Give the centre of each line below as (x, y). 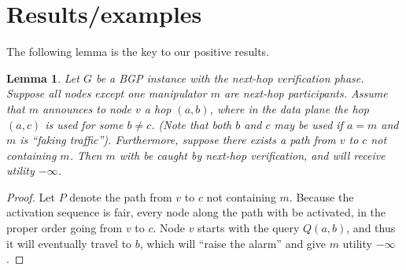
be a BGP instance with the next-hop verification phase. (230, 78)
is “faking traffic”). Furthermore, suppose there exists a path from (178, 140)
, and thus (371, 228)
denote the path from (121, 196)
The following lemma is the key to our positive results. (138, 52)
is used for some (84, 124)
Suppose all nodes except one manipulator (107, 93)
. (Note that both (192, 124)
